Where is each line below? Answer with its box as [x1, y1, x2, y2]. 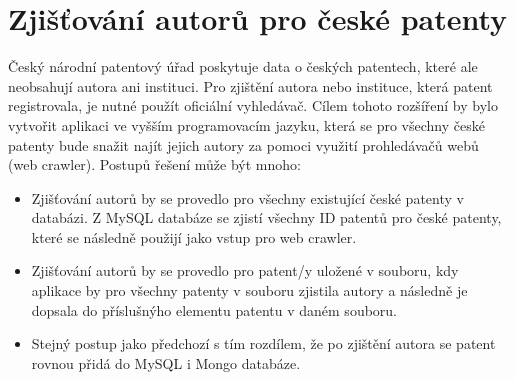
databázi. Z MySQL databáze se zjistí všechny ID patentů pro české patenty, [31, 207, 502, 228]
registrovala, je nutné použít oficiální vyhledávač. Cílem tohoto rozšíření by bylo [8, 95, 498, 116]
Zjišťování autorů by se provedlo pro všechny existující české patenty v [31, 187, 464, 208]
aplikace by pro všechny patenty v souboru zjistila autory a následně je [31, 280, 468, 301]
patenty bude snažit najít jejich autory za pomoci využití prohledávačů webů [8, 134, 479, 155]
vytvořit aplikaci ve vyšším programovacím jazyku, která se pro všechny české [8, 114, 485, 135]
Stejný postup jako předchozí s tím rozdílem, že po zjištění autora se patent [31, 333, 496, 354]
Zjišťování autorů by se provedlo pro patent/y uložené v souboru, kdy [31, 260, 459, 281]
